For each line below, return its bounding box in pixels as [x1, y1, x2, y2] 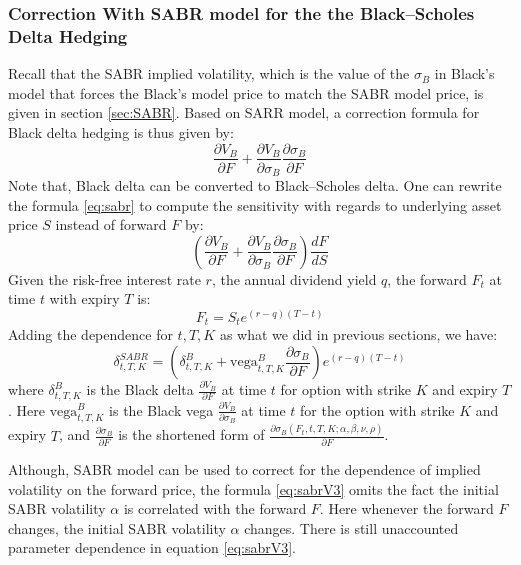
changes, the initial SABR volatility [8, 517, 226, 538]
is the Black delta [86, 379, 194, 400]
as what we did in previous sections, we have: [219, 324, 498, 345]
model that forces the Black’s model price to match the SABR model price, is [8, 82, 484, 103]
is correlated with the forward [123, 498, 307, 519]
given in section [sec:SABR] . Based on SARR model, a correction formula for [8, 102, 480, 123]
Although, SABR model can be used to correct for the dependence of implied [8, 458, 481, 479]
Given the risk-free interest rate [8, 268, 201, 289]
